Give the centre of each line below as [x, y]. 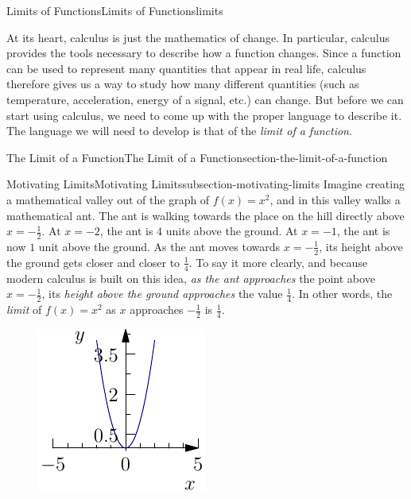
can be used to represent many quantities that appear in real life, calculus [186, 68]
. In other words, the [342, 294]
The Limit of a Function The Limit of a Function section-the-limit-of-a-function [197, 157]
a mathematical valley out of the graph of [108, 199]
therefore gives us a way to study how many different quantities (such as [183, 84]
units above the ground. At [232, 231]
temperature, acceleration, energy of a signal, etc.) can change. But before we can [205, 99]
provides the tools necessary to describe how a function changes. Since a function [204, 53]
